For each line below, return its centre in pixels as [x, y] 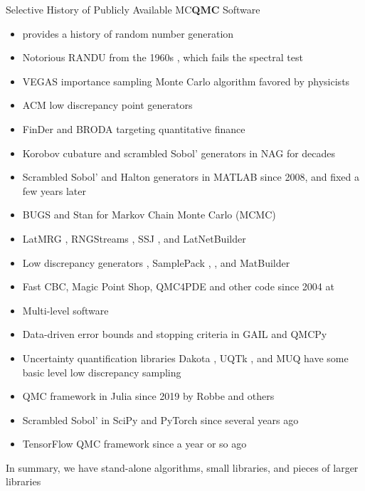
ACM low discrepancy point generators [107, 105]
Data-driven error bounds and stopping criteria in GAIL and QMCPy [175, 334]
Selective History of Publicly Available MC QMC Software [133, 9]
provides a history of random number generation [128, 33]
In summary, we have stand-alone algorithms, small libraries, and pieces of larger [182, 467]
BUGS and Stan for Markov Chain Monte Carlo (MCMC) [149, 215]
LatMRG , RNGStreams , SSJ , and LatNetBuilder [134, 238]
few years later [54, 190]
